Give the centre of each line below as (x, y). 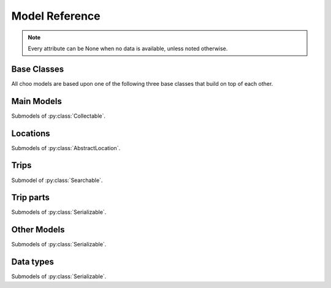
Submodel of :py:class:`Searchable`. (57, 180)
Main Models (37, 101)
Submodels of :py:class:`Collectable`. (59, 116)
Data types (33, 262)
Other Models (38, 230)
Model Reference (56, 16)
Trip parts (31, 198)
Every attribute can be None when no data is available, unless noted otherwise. (128, 48)
